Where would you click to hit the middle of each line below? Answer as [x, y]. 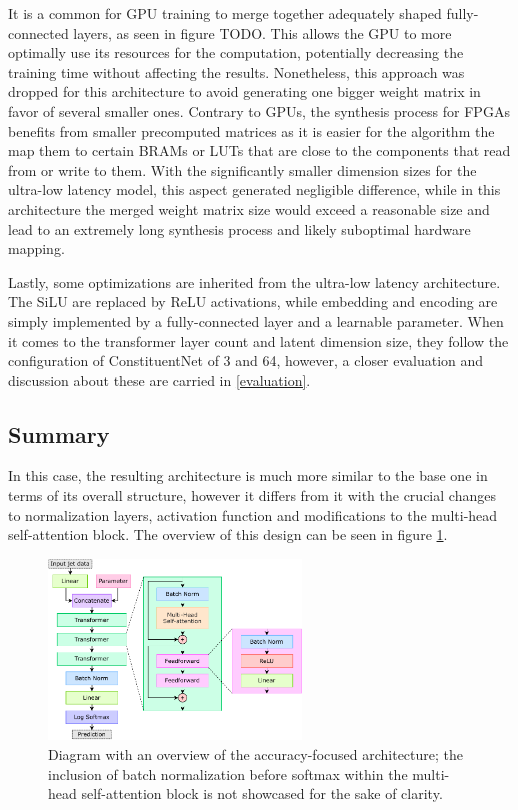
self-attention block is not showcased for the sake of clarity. [262, 793]
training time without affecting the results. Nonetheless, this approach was [236, 71]
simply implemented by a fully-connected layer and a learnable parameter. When [256, 320]
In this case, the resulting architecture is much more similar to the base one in [248, 475]
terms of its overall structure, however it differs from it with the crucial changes [252, 495]
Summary [59, 433]
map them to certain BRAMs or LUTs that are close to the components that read [259, 150]
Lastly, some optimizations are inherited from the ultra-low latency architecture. [254, 281]
